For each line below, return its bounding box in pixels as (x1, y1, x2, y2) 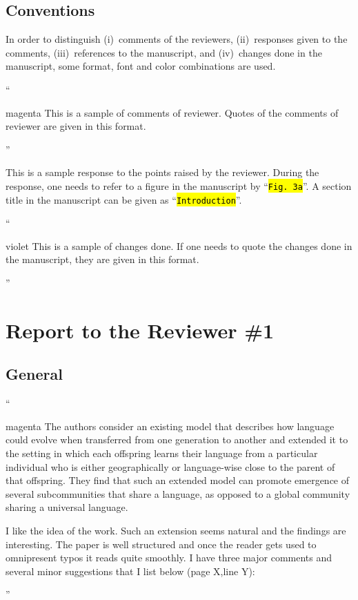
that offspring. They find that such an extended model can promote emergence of (6, 473, 350, 487)
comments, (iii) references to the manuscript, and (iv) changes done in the (6, 45, 322, 59)
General (6, 363, 63, 385)
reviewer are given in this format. (6, 119, 146, 133)
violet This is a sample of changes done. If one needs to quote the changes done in (6, 238, 352, 253)
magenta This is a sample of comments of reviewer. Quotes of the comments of (6, 105, 339, 119)
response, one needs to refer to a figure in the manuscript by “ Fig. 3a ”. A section (6, 178, 352, 193)
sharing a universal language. (6, 500, 128, 514)
